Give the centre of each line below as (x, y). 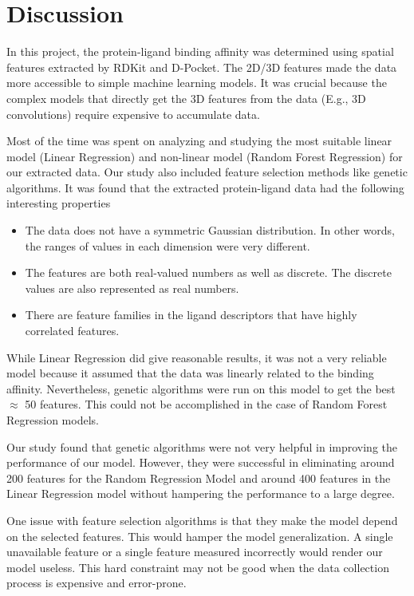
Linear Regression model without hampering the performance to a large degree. (201, 493)
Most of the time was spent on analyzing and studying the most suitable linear (199, 141)
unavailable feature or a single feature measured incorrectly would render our (195, 552)
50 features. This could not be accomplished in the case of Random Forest (206, 404)
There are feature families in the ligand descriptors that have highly (191, 315)
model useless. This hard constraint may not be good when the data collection (198, 567)
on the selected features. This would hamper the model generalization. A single (200, 536)
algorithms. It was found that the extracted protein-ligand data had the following (205, 187)
